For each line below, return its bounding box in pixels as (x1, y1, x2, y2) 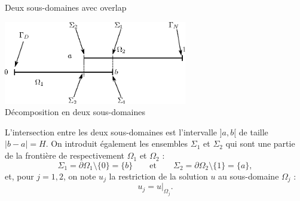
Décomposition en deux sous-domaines (5, 106, 145, 118)
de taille (238, 125, 268, 138)
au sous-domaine (218, 169, 279, 182)
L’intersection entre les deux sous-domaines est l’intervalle (5, 125, 218, 138)
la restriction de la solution (109, 169, 208, 182)
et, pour (5, 169, 34, 182)
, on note (63, 169, 96, 182)
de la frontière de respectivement (5, 149, 125, 162)
